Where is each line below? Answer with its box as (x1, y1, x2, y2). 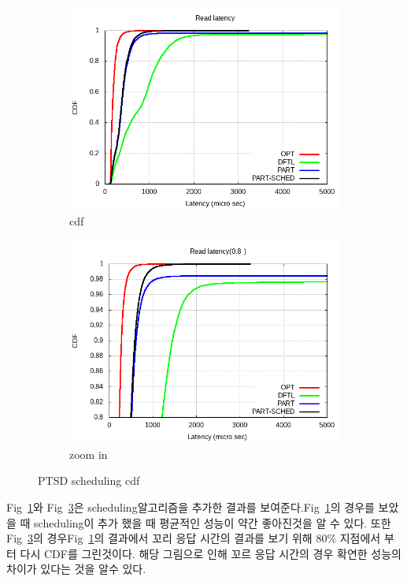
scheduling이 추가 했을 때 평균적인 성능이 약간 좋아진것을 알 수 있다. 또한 (34, 514, 391, 531)
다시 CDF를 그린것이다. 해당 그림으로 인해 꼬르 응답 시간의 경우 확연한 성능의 (20, 545, 401, 561)
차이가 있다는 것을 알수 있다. (6, 561, 146, 577)
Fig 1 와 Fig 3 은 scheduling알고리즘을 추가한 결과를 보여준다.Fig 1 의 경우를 (6, 498, 375, 515)
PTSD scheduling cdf (38, 472, 140, 489)
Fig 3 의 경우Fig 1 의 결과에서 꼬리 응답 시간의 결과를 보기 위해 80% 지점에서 (6, 530, 381, 546)
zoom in (69, 445, 108, 462)
